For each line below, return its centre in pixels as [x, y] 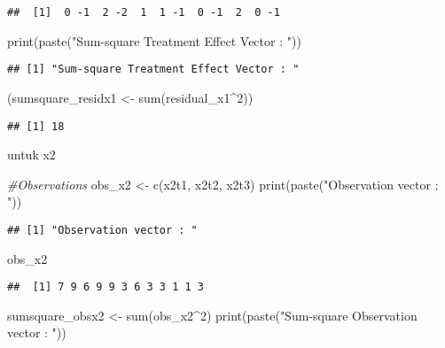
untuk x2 [31, 155]
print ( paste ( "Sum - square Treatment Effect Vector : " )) [154, 40]
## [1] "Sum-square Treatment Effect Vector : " [153, 70]
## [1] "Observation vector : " [102, 230]
